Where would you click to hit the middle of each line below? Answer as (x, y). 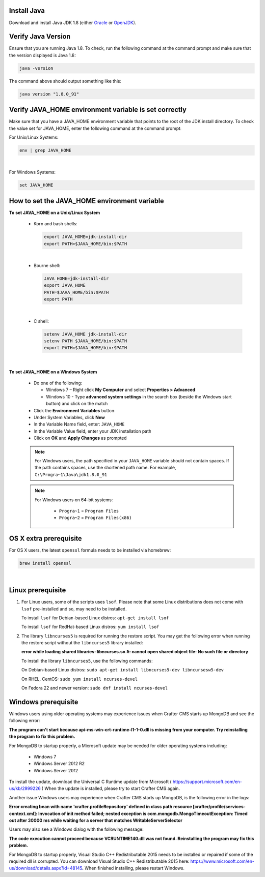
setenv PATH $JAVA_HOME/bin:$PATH (85, 341)
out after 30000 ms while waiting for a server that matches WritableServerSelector (96, 820)
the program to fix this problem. (42, 737)
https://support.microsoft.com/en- (207, 782)
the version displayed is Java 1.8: (42, 55)
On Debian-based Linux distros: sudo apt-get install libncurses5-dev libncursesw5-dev (123, 670)
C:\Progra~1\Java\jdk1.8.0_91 (71, 474)
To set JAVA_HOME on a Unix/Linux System (54, 212)
